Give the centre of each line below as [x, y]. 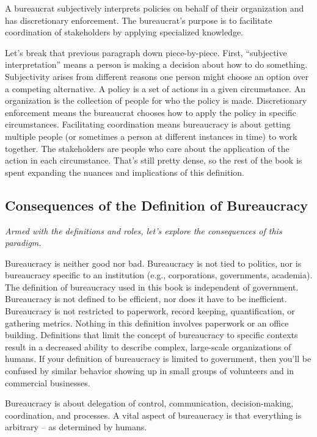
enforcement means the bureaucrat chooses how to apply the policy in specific [151, 112]
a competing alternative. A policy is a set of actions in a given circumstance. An [155, 88]
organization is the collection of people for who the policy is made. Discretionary [156, 100]
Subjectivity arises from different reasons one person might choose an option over [157, 76]
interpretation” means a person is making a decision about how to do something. [156, 64]
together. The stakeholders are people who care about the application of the [147, 148]
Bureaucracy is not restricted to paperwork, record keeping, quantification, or [150, 311]
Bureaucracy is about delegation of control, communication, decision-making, [149, 403]
